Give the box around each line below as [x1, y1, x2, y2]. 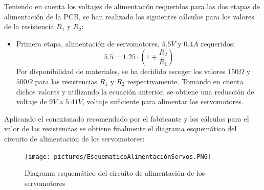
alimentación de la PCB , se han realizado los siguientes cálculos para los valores [4, 11, 254, 21]
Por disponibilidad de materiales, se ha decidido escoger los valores [16, 66, 226, 77]
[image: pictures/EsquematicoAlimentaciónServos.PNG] [25, 153, 212, 160]
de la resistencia [4, 21, 54, 32]
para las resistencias [35, 76, 97, 86]
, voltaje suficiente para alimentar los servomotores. [82, 96, 244, 107]
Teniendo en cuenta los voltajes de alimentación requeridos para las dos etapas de [4, 1, 260, 11]
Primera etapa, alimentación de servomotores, [16, 38, 160, 49]
